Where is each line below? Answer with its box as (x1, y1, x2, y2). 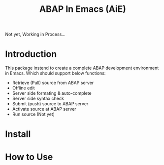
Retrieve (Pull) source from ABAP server (12, 80, 94, 86)
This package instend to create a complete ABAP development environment (5, 65, 159, 71)
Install (5, 128, 31, 140)
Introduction (5, 48, 57, 60)
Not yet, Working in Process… (5, 31, 66, 38)
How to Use (5, 151, 53, 163)
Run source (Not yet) (12, 111, 55, 117)
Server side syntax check (12, 95, 64, 102)
